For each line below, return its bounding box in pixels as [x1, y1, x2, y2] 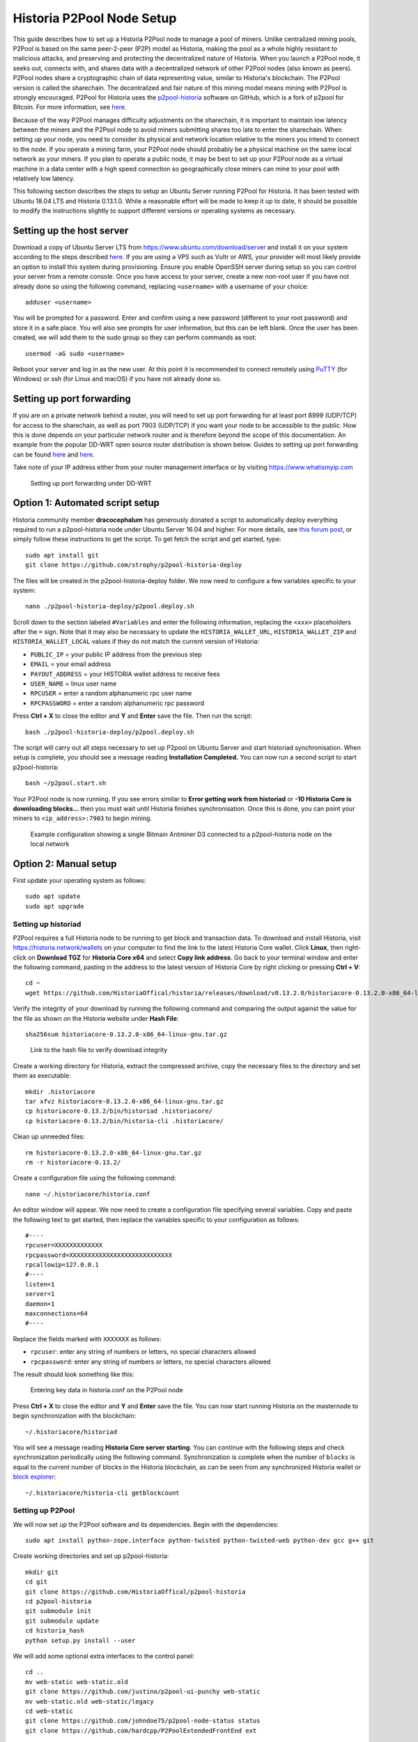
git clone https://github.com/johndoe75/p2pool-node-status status [25, 1717, 261, 1725]
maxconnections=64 [25, 1310, 88, 1318]
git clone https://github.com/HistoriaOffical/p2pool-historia [25, 1587, 246, 1596]
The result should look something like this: [13, 1370, 134, 1378]
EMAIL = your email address [30, 660, 111, 668]
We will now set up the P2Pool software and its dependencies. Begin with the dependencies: [13, 1520, 279, 1529]
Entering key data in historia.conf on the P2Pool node [30, 1386, 184, 1394]
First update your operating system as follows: [13, 877, 146, 884]
